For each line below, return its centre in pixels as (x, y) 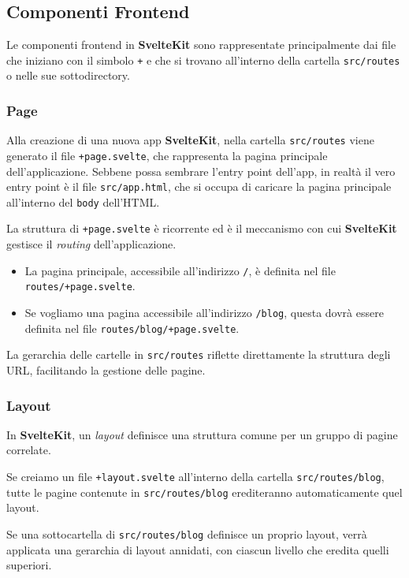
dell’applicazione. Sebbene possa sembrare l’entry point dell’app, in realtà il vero (201, 171)
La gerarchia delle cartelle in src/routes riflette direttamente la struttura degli (199, 354)
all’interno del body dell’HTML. (83, 201)
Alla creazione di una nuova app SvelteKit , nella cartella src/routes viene (190, 140)
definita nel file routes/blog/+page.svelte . (132, 328)
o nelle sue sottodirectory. (68, 75)
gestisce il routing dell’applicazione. (91, 244)
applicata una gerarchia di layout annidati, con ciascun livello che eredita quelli (198, 549)
